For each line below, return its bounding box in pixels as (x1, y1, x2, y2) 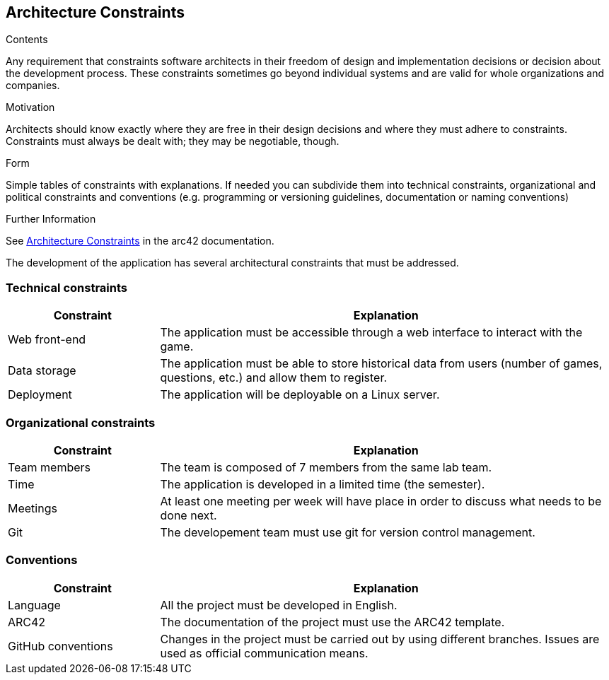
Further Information (6, 213, 96, 225)
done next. (160, 508, 217, 522)
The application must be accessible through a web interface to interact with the (160, 325, 583, 340)
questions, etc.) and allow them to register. (160, 370, 388, 385)
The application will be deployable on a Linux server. (160, 387, 440, 402)
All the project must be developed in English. (160, 597, 398, 612)
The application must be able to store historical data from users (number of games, (160, 356, 603, 371)
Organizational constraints (6, 415, 156, 430)
